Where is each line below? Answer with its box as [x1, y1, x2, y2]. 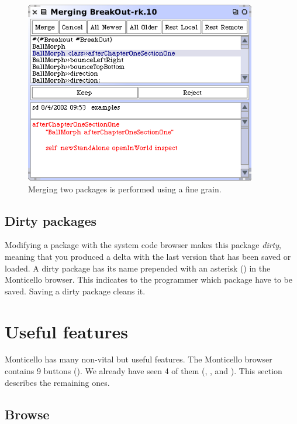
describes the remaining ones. [5, 376, 110, 388]
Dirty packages [5, 211, 97, 229]
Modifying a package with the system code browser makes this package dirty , [5, 239, 281, 251]
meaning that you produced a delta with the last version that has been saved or [5, 250, 291, 262]
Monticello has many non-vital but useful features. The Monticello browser [5, 353, 272, 365]
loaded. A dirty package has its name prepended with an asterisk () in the [5, 262, 271, 274]
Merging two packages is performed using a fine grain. [28, 182, 222, 195]
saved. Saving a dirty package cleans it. [5, 284, 146, 297]
